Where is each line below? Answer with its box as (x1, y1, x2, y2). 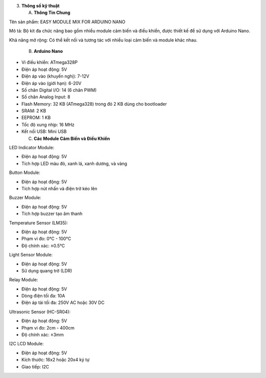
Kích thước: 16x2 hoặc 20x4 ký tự (21, 357, 90, 363)
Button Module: (9, 169, 40, 175)
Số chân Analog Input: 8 (21, 94, 70, 100)
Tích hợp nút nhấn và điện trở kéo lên (21, 185, 98, 191)
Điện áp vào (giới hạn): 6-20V (21, 80, 82, 86)
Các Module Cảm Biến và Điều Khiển (33, 135, 110, 141)
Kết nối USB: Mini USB (21, 128, 67, 134)
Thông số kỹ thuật (21, 3, 60, 8)
